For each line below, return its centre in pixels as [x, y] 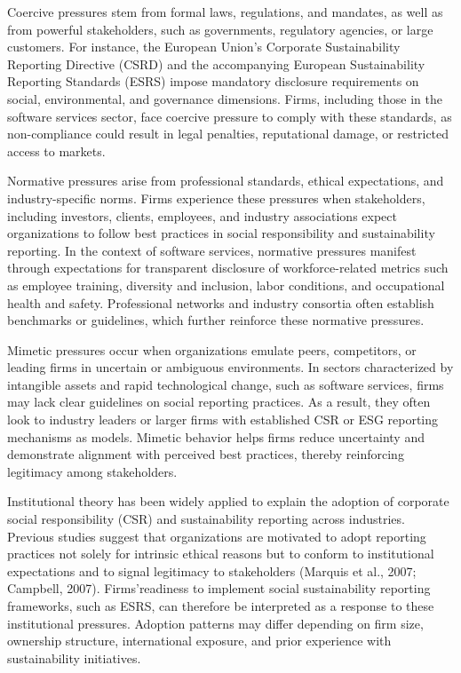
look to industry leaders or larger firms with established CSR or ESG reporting [223, 420]
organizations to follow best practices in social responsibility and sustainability [221, 233]
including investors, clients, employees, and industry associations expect [202, 215]
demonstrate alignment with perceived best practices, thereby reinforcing [206, 454]
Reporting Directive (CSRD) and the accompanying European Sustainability [216, 63]
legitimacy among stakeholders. [92, 471]
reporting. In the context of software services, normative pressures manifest [212, 250]
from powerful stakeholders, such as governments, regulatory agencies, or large [220, 29]
